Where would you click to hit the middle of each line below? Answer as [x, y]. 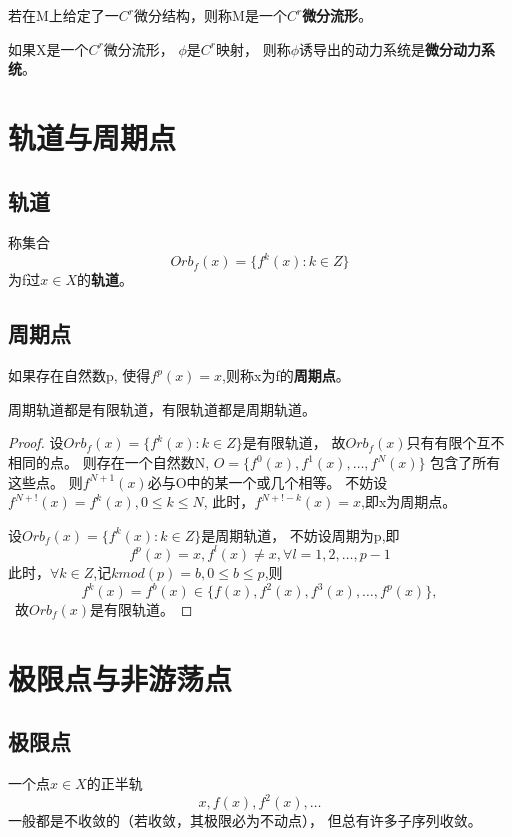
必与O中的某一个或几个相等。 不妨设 [267, 481]
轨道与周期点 [92, 136]
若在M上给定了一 [63, 15]
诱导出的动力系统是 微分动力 [390, 48]
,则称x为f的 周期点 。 [286, 375]
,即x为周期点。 [409, 501]
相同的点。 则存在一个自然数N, [109, 462]
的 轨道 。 [105, 279]
